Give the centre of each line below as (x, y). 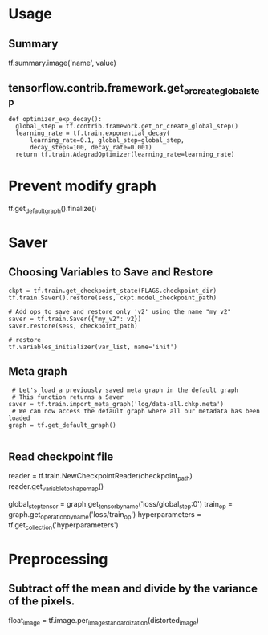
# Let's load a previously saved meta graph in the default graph (125, 390)
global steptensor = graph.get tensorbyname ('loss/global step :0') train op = (120, 505)
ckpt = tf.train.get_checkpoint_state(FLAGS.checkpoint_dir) (113, 291)
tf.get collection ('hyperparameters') (63, 525)
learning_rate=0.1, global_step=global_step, (107, 140)
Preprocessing (58, 559)
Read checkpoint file (61, 456)
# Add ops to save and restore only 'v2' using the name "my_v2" (120, 311)
